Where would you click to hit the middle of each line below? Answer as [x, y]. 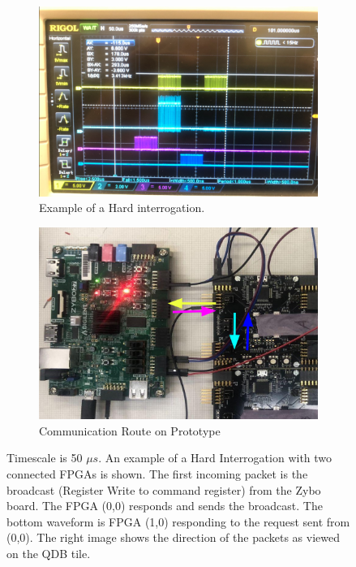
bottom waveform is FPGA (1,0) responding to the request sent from [178, 521]
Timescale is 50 [45, 458]
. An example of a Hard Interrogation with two [215, 458]
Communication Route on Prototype [130, 430]
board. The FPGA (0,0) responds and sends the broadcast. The [165, 506]
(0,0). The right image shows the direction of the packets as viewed [173, 537]
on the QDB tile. [49, 553]
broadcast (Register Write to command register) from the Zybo [164, 489]
